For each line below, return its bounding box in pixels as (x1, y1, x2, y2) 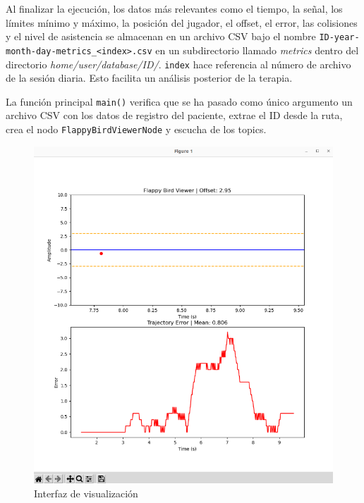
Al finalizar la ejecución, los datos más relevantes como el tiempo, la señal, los (6, 1, 343, 15)
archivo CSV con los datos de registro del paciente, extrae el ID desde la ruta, (6, 108, 343, 123)
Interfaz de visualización (34, 485, 138, 500)
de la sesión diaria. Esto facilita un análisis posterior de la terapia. (6, 70, 293, 85)
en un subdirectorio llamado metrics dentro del (155, 42, 359, 57)
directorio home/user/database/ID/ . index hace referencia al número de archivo (6, 56, 351, 71)
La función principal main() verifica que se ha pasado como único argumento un (6, 94, 353, 108)
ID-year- (319, 32, 360, 43)
